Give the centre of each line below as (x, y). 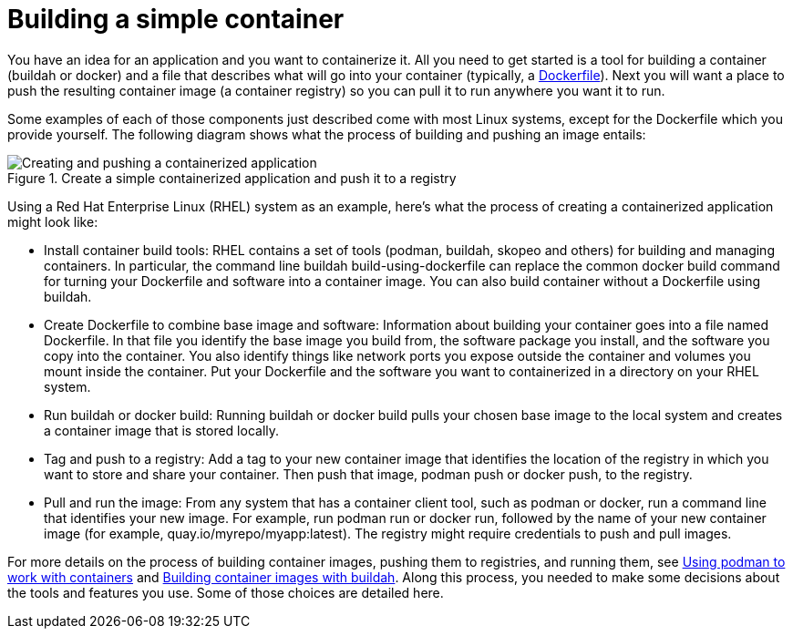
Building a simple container (176, 19)
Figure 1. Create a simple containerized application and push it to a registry (232, 178)
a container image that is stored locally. (162, 430)
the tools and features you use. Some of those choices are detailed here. (226, 592)
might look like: (53, 221)
